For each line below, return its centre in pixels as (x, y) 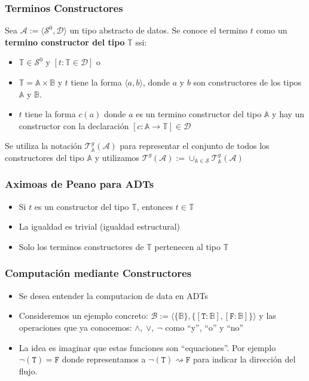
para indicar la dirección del (244, 359)
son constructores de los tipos (247, 82)
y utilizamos (117, 157)
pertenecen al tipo (188, 246)
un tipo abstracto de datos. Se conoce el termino (158, 30)
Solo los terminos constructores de (81, 246)
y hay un (288, 114)
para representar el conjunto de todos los (195, 146)
